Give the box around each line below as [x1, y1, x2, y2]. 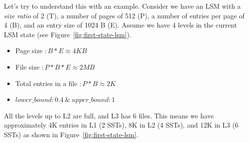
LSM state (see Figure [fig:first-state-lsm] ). [4, 29, 131, 39]
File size [15, 61, 40, 71]
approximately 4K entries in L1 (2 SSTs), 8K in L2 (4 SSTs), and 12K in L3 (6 [4, 120, 238, 130]
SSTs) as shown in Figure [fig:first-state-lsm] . [4, 129, 139, 139]
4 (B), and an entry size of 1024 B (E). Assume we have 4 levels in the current [4, 20, 237, 30]
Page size [15, 45, 43, 56]
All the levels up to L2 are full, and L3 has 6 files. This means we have [4, 110, 214, 120]
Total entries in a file [15, 78, 78, 88]
